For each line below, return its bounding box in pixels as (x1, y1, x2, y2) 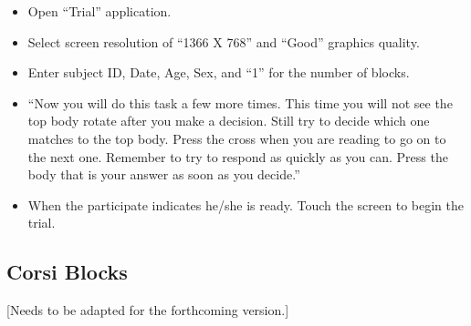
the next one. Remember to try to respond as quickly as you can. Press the (27, 147, 448, 166)
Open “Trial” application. (27, 2, 172, 20)
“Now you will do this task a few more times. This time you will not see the (27, 93, 453, 112)
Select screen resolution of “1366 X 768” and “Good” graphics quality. (27, 32, 420, 51)
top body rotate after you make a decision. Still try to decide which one (27, 111, 430, 130)
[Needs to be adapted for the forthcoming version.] (6, 301, 289, 320)
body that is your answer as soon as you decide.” (27, 165, 300, 184)
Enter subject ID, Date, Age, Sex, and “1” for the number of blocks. (27, 63, 410, 82)
